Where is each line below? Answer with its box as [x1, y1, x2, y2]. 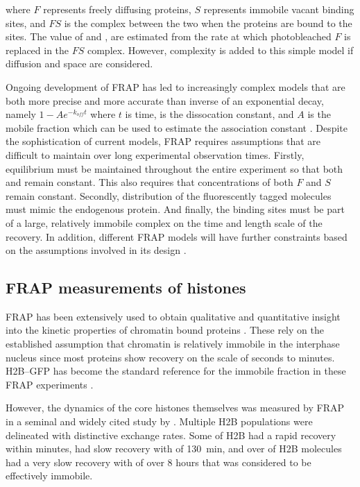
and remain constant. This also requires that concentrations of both [6, 175, 293, 189]
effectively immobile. [6, 468, 93, 483]
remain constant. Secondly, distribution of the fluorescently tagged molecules [6, 188, 332, 203]
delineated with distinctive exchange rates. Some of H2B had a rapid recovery [6, 427, 336, 442]
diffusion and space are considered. [6, 56, 153, 71]
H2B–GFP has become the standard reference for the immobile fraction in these [6, 364, 346, 378]
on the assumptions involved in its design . [6, 243, 187, 257]
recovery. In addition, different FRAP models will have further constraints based [6, 229, 348, 243]
